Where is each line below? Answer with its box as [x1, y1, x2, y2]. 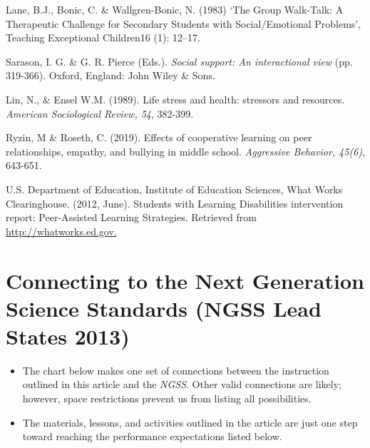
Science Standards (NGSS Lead [6, 293, 322, 322]
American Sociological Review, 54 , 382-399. [6, 106, 194, 121]
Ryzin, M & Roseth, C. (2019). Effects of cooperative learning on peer [6, 130, 312, 145]
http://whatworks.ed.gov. [6, 223, 117, 238]
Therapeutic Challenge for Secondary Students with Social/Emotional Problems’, [6, 16, 361, 31]
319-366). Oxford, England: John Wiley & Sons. [6, 68, 215, 83]
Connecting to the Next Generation [6, 265, 364, 295]
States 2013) [6, 321, 130, 350]
